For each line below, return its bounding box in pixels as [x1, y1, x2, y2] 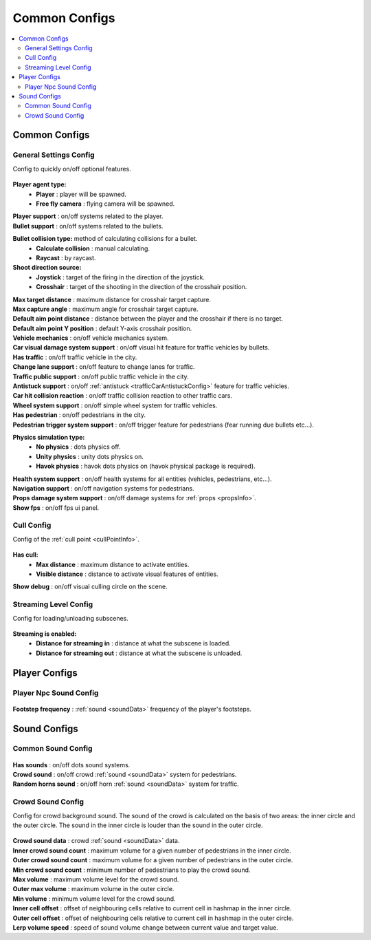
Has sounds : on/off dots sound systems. [12, 760, 131, 769]
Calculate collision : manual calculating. [36, 244, 150, 253]
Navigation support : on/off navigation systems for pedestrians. [12, 484, 195, 492]
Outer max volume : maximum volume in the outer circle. [12, 885, 175, 893]
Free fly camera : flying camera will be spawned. [36, 200, 175, 208]
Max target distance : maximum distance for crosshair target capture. [12, 295, 211, 303]
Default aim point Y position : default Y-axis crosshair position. [12, 324, 192, 332]
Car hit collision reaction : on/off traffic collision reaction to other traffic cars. [12, 392, 233, 400]
